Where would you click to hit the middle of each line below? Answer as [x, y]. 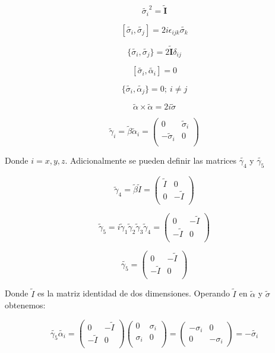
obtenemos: [25, 305]
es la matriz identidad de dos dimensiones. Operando [133, 293]
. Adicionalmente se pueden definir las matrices [151, 160]
